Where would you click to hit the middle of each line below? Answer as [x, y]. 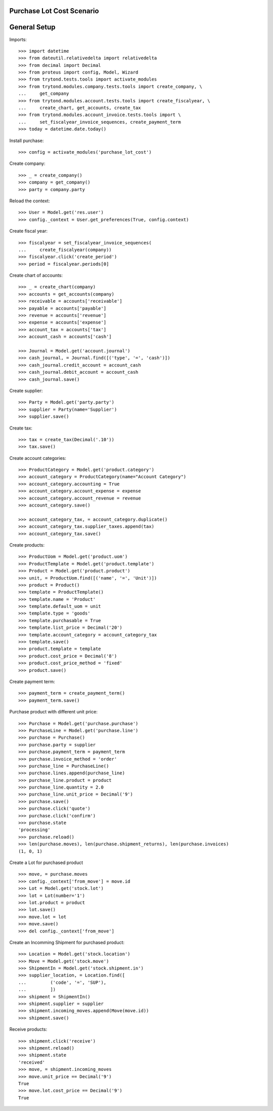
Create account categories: [38, 458]
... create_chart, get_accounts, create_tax [80, 108]
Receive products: [28, 1029]
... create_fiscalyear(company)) [65, 249]
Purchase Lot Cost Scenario [54, 11]
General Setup [32, 27]
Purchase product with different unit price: [54, 712]
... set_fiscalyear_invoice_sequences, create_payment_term [100, 122]
